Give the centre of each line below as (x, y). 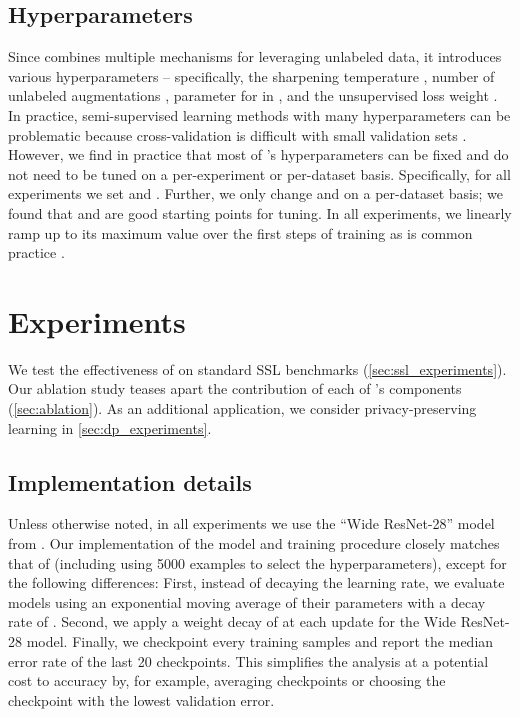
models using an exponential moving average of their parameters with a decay (247, 601)
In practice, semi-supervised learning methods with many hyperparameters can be (259, 114)
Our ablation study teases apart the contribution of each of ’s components (235, 388)
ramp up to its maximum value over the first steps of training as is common (240, 232)
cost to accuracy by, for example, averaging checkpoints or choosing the (227, 680)
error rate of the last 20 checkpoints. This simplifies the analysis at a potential (248, 660)
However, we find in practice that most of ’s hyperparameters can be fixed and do (258, 154)
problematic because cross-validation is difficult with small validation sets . (237, 134)
